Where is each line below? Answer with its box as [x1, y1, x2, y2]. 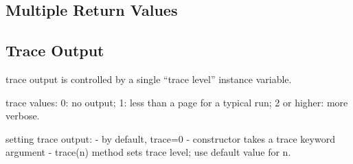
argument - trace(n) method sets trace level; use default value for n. [5, 145, 291, 159]
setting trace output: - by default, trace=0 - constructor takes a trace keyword [5, 131, 335, 145]
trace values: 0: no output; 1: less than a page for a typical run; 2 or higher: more [5, 95, 348, 109]
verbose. [5, 108, 40, 123]
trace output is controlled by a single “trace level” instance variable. [5, 71, 292, 86]
